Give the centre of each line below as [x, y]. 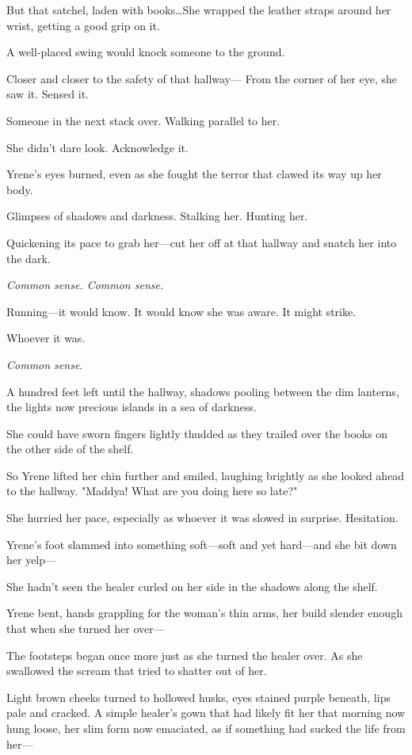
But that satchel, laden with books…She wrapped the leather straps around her [199, 10]
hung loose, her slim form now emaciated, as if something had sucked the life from [206, 728]
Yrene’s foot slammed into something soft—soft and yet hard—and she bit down [202, 544]
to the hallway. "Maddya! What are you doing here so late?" [152, 491]
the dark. [29, 258]
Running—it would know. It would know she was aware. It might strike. [181, 311]
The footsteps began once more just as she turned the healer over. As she [185, 655]
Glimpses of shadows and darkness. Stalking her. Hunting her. [157, 216]
